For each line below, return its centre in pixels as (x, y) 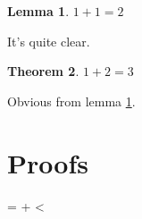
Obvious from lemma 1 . (71, 101)
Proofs (48, 162)
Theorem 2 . (43, 71)
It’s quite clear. (49, 41)
